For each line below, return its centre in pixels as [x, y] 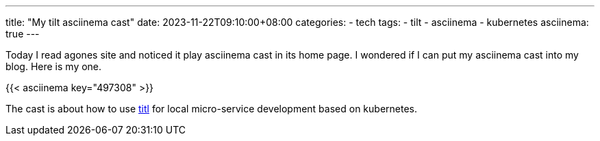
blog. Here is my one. [54, 66]
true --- [23, 34]
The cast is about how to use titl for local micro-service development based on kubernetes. [211, 109]
